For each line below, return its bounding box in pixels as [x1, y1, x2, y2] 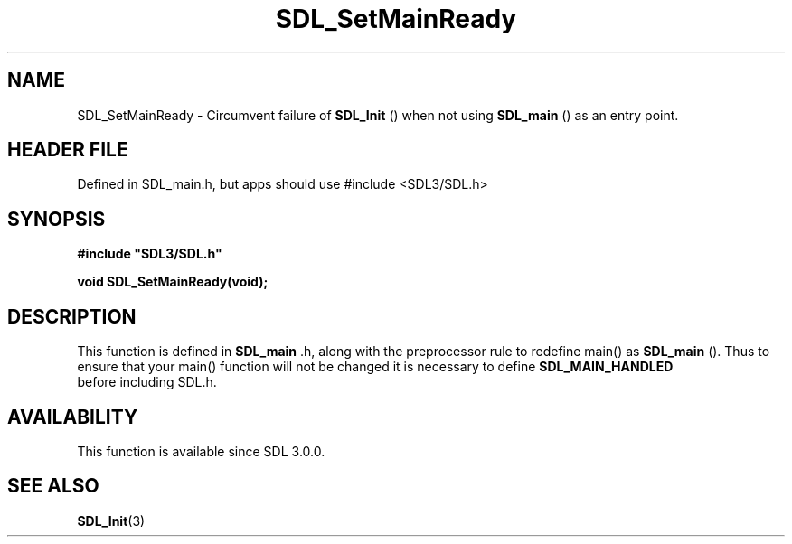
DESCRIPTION [7, 305, 137, 328]
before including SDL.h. [77, 374, 217, 390]
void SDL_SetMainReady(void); [77, 274, 269, 290]
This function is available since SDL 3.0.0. [77, 443, 325, 459]
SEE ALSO [7, 474, 99, 498]
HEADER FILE [7, 138, 128, 162]
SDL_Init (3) [77, 512, 146, 529]
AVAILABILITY [7, 405, 138, 428]
